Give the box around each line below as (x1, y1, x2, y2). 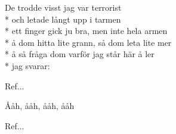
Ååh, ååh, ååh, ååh (5, 99, 75, 112)
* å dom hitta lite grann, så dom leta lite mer (5, 36, 172, 48)
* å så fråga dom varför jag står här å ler (5, 48, 155, 60)
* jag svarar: (5, 59, 50, 71)
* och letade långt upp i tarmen (5, 13, 121, 25)
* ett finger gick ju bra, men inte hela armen (5, 24, 168, 37)
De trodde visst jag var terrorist (5, 1, 122, 13)
